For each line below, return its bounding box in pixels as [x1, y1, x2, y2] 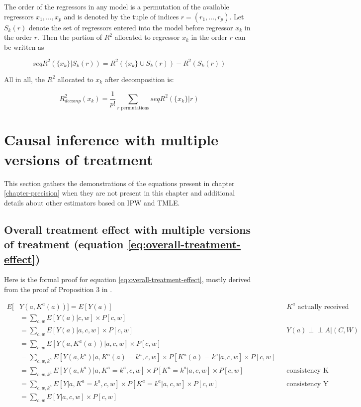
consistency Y [286, 380, 329, 388]
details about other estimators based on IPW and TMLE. [4, 197, 180, 207]
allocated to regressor [114, 32, 180, 42]
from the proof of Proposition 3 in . [4, 284, 112, 294]
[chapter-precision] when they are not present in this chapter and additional [4, 188, 235, 198]
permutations [121, 105, 149, 111]
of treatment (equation [4, 236, 124, 252]
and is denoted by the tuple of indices [64, 11, 179, 21]
